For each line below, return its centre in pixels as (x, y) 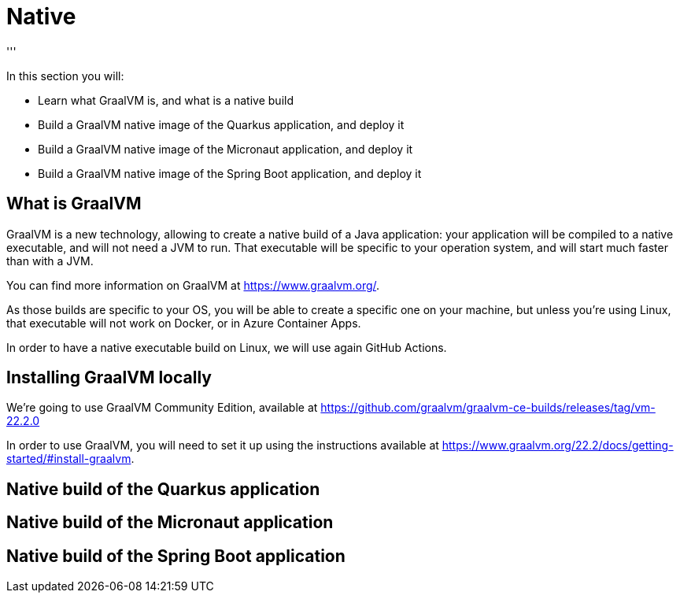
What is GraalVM (74, 204)
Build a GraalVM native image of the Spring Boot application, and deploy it (230, 173)
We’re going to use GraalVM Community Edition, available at (162, 408)
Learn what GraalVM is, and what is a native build (166, 100)
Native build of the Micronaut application (170, 523)
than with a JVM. (50, 261)
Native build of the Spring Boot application (176, 556)
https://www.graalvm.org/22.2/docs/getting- (558, 446)
